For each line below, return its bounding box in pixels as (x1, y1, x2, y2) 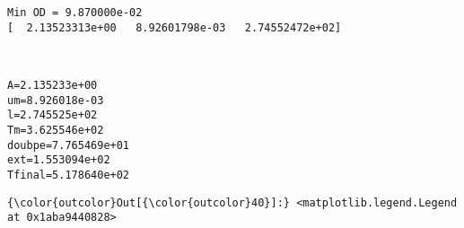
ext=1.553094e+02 (7, 153, 110, 167)
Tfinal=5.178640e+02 (7, 168, 130, 181)
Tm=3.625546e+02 (7, 123, 104, 136)
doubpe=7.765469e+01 (7, 138, 130, 152)
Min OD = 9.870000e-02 (7, 6, 143, 19)
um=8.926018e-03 (7, 93, 104, 107)
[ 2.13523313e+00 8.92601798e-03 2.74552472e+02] (7, 21, 342, 34)
